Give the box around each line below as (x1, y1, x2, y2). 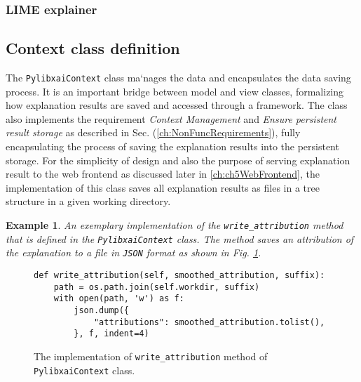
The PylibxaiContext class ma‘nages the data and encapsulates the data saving (6, 70, 351, 85)
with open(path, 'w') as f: (53, 294, 184, 304)
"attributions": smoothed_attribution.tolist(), (93, 317, 325, 327)
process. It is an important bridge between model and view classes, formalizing (6, 84, 344, 98)
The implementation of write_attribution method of (34, 348, 268, 363)
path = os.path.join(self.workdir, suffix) (53, 282, 260, 292)
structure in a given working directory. (6, 194, 171, 209)
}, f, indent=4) (74, 329, 149, 339)
